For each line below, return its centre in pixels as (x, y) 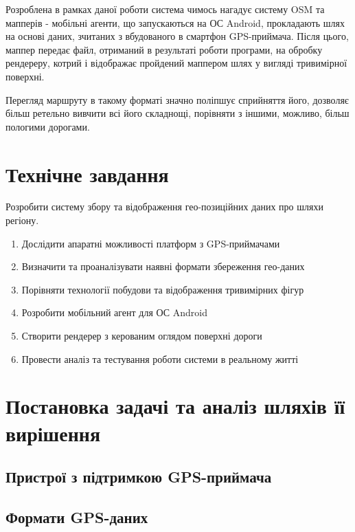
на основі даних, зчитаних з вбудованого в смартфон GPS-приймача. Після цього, (177, 36)
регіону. (22, 220)
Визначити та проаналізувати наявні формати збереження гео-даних (163, 266)
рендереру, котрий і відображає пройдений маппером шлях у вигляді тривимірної (176, 63)
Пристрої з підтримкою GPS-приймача (139, 477)
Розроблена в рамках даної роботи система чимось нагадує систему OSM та (165, 9)
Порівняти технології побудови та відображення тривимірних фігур (163, 289)
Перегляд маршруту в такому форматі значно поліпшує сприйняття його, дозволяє (177, 99)
